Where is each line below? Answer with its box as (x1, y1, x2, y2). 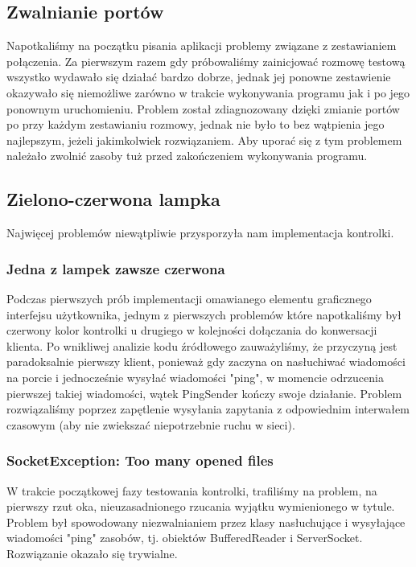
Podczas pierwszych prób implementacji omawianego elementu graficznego (6, 290, 372, 306)
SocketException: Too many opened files (6, 450, 274, 470)
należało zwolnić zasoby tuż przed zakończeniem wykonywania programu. (6, 147, 368, 164)
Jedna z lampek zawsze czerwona (6, 258, 225, 278)
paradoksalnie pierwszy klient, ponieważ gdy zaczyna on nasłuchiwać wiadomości (6, 353, 406, 370)
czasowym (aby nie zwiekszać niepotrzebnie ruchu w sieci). (6, 416, 295, 433)
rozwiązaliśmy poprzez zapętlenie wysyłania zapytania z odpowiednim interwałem (6, 401, 410, 417)
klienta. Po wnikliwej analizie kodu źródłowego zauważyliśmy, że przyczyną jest (6, 337, 397, 354)
